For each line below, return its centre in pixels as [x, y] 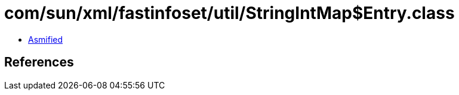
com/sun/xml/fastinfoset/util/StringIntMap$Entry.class [229, 13]
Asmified [46, 39]
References [39, 62]
